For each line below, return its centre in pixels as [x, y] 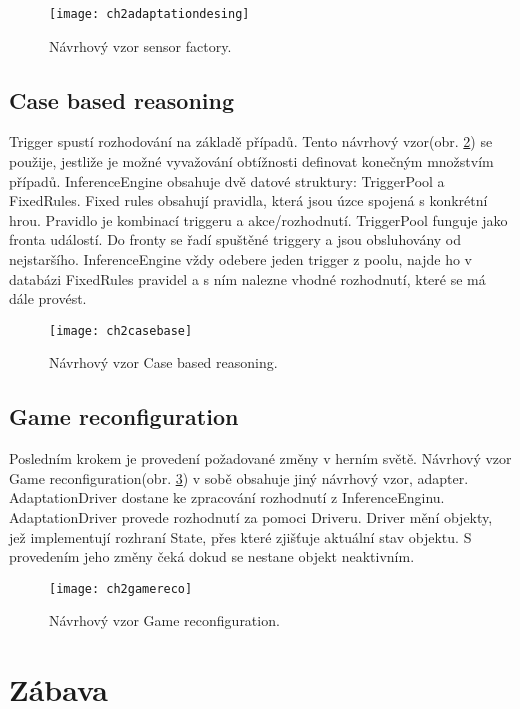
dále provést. [48, 298]
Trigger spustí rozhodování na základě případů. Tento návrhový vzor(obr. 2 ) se [251, 141]
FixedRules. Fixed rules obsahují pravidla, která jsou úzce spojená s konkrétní [248, 200]
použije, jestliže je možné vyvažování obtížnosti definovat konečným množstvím [251, 161]
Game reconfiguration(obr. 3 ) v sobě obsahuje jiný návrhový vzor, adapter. [239, 477]
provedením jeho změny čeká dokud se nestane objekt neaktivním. [212, 556]
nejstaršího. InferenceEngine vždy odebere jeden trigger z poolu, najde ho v [240, 259]
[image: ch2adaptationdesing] [149, 14]
